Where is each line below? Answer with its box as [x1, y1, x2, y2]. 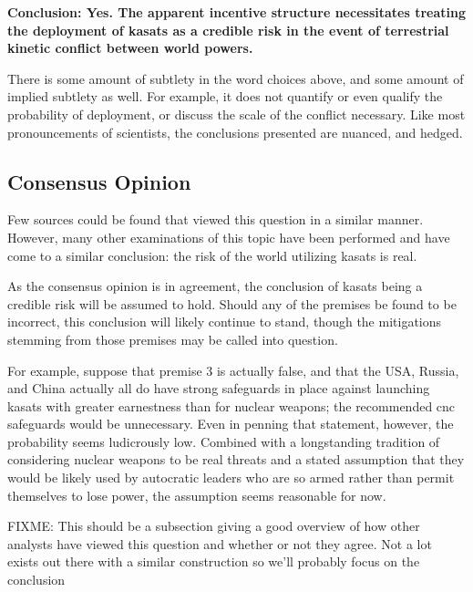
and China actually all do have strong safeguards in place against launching [7, 379, 430, 398]
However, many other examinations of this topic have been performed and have [7, 227, 450, 246]
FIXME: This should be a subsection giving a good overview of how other [7, 516, 420, 535]
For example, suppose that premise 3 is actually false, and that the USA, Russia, [7, 360, 459, 379]
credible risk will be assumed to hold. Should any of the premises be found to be [7, 294, 457, 313]
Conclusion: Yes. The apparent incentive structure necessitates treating [7, 3, 466, 21]
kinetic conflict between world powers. [7, 38, 253, 57]
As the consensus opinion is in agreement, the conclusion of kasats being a [7, 276, 423, 296]
